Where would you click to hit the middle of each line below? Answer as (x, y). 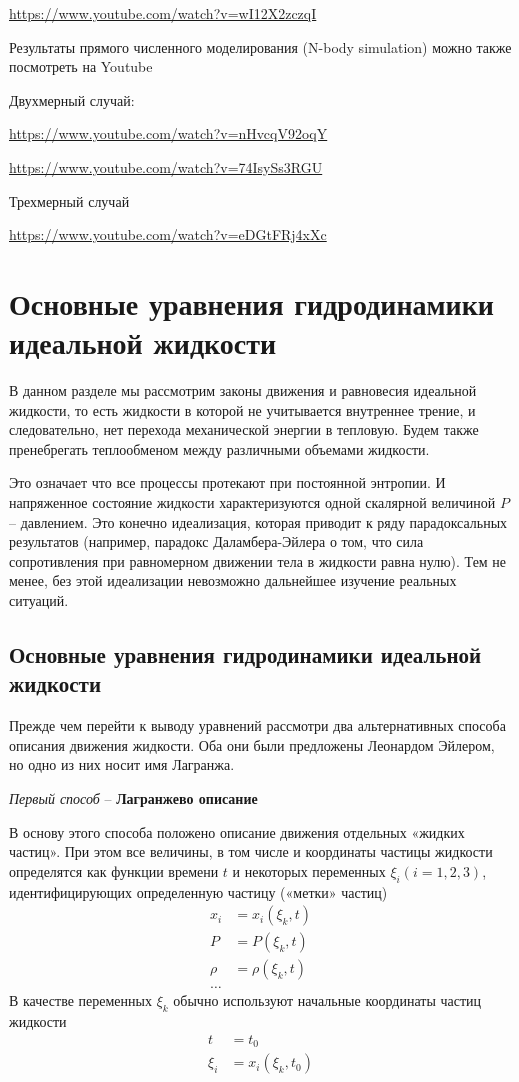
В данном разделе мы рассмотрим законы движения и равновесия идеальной (243, 390)
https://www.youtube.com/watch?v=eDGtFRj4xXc (168, 234)
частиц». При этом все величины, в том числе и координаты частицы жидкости (251, 851)
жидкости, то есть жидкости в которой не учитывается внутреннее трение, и (242, 409)
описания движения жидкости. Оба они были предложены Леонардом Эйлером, (252, 744)
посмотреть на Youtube (81, 66)
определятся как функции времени (114, 870)
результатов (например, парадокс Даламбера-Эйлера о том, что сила (216, 541)
